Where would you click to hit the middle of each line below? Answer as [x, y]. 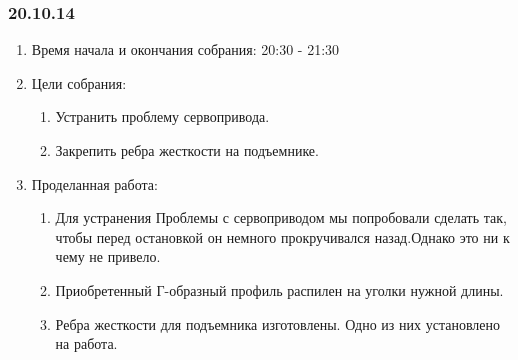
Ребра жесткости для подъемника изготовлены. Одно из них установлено [278, 323]
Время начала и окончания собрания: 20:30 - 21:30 [185, 49]
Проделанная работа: [94, 183]
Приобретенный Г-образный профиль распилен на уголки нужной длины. [279, 289]
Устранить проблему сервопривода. [162, 116]
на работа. [86, 343]
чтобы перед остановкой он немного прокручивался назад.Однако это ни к [282, 236]
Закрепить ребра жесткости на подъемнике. [187, 150]
